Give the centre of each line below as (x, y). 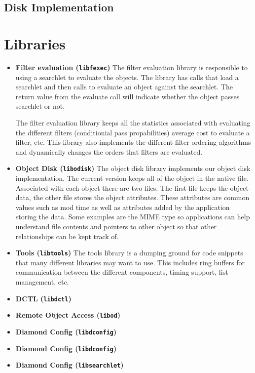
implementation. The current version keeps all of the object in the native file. (132, 178)
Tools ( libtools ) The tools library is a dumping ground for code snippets (129, 253)
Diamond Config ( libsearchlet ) (70, 365)
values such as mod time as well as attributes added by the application (123, 207)
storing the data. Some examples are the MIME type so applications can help (133, 217)
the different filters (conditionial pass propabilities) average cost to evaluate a (132, 132)
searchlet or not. (40, 106)
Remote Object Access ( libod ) (68, 315)
